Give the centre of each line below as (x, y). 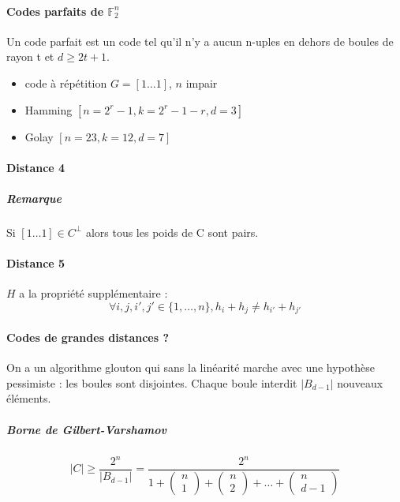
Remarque (34, 198)
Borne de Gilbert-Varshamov (87, 429)
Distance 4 (36, 167)
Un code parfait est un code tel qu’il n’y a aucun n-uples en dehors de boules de (200, 41)
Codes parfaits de (55, 11)
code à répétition (66, 82)
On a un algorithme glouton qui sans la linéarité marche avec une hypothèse (191, 367)
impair (202, 82)
